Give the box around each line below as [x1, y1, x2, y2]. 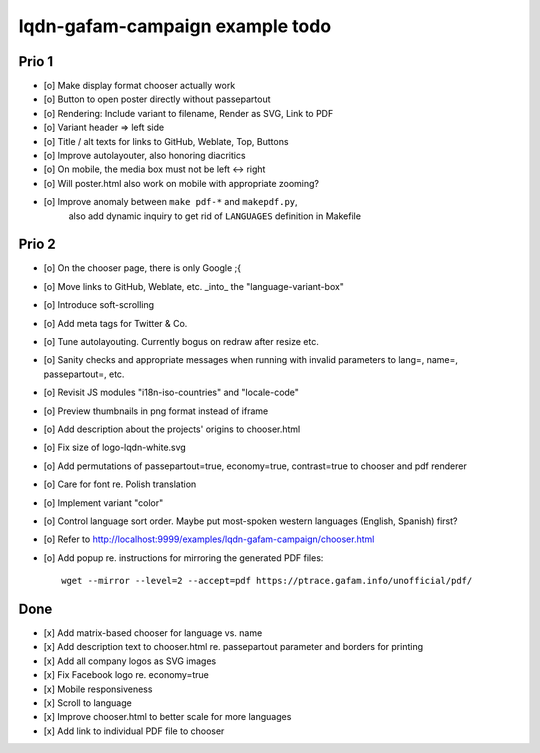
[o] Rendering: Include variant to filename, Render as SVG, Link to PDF [43, 107, 334, 119]
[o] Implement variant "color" [43, 496, 164, 509]
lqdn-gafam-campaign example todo [18, 15, 332, 37]
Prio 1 [18, 53, 54, 70]
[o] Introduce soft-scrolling [43, 299, 155, 311]
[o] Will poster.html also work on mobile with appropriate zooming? [43, 177, 320, 189]
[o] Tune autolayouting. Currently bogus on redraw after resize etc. [43, 336, 319, 348]
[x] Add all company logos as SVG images [43, 655, 217, 667]
